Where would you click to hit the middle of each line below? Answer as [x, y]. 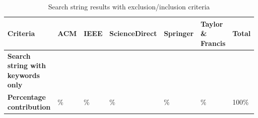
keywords [24, 75]
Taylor [212, 23]
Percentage [27, 97]
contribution [29, 106]
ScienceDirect [133, 33]
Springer [179, 33]
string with [27, 65]
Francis [213, 43]
